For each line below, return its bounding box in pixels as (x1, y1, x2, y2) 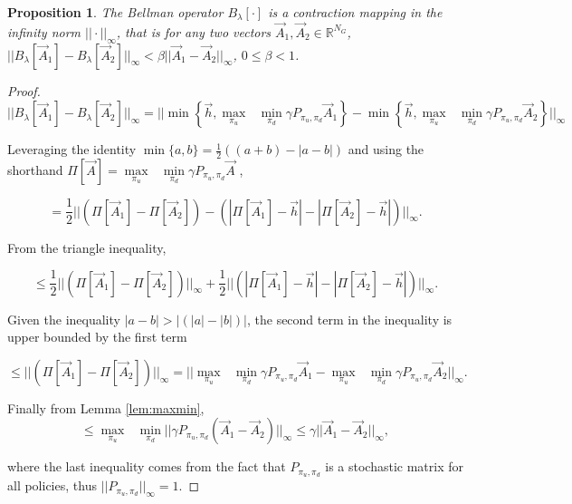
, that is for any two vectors (116, 22, 272, 41)
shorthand (7, 160, 63, 179)
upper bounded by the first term (7, 327, 187, 346)
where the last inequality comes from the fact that (7, 457, 286, 476)
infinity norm (7, 22, 81, 41)
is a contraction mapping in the (268, 3, 443, 21)
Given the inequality (7, 309, 120, 328)
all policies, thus (7, 476, 97, 495)
